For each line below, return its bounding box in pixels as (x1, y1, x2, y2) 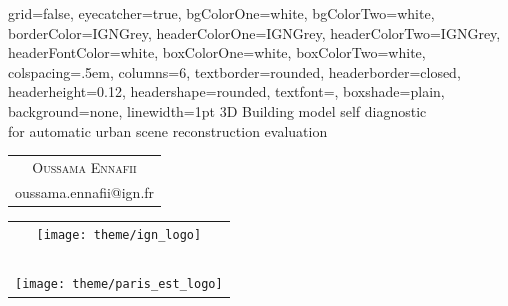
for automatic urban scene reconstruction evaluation (8, 120, 328, 141)
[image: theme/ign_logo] (36, 227, 202, 242)
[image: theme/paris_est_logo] (15, 277, 223, 292)
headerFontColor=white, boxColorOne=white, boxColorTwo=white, (8, 42, 426, 63)
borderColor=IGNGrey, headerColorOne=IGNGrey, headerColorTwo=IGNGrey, (8, 22, 501, 43)
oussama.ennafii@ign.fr (15, 181, 155, 202)
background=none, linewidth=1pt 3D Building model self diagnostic (8, 100, 427, 121)
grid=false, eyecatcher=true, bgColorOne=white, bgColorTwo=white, (8, 3, 435, 23)
